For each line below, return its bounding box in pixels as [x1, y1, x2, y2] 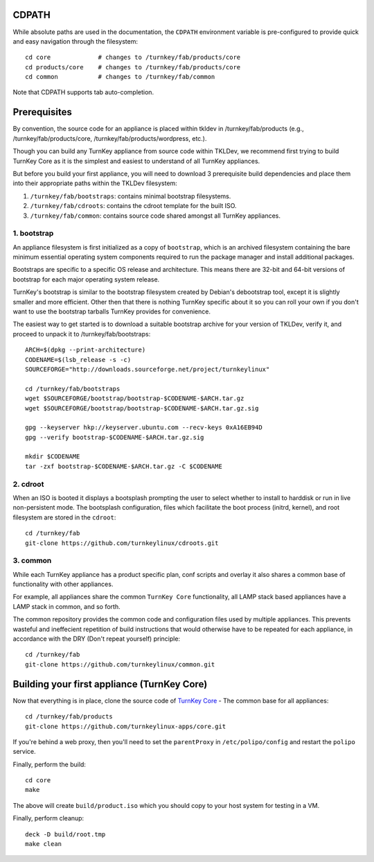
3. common [12, 555, 52, 565]
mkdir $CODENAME [25, 453, 80, 460]
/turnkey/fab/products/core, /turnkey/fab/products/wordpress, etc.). [12, 134, 207, 142]
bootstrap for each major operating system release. [12, 275, 160, 284]
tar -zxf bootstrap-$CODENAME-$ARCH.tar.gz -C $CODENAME [25, 462, 223, 470]
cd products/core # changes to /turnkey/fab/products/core [25, 63, 241, 71]
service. [12, 748, 36, 756]
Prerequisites [12, 106, 72, 118]
